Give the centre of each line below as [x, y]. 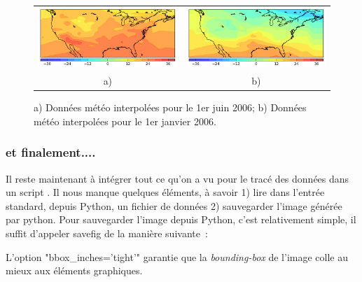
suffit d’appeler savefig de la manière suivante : [107, 233]
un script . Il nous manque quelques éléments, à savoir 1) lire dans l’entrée [165, 192]
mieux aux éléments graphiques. [74, 270]
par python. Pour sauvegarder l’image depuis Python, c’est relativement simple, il [181, 219]
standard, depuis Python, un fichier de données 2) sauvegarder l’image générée [174, 205]
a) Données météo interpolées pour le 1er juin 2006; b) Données [170, 107]
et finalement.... [51, 152]
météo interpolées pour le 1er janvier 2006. [125, 121]
